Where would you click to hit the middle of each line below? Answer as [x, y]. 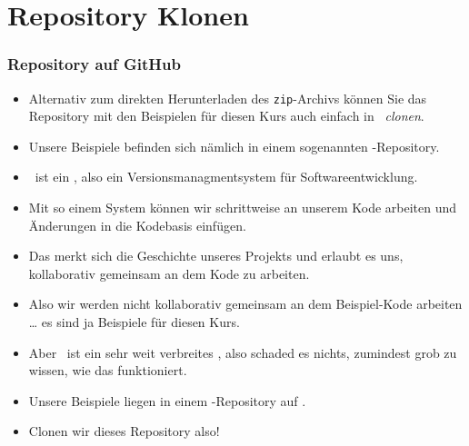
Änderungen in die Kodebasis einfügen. [137, 225]
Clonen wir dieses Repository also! [124, 431]
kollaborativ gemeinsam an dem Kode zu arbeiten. [169, 273]
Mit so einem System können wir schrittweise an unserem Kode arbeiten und [243, 208]
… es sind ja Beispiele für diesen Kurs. [134, 322]
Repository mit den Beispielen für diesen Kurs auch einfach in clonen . [226, 116]
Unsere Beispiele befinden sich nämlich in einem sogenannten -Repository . [234, 146]
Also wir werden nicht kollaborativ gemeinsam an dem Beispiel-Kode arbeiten [245, 304]
